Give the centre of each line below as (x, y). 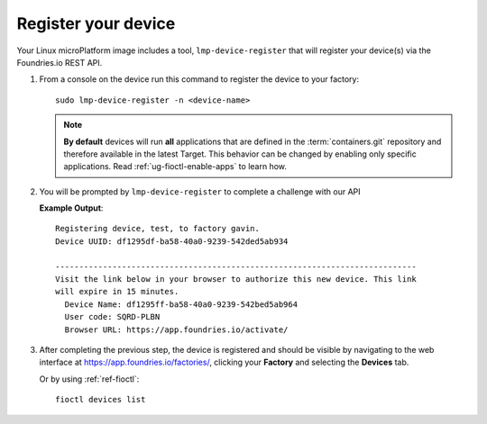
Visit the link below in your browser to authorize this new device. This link (236, 280)
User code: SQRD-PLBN (112, 317)
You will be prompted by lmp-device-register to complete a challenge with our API (200, 191)
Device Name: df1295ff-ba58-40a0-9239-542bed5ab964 (181, 304)
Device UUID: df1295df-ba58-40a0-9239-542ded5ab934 (172, 241)
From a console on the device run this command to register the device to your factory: (199, 79)
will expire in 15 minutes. (117, 292)
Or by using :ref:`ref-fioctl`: (89, 379)
